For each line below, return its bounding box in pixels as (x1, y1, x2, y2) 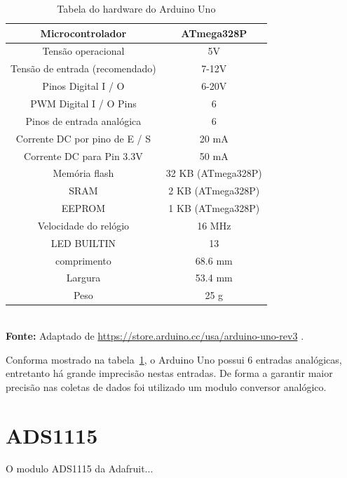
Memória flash (53, 166, 114, 180)
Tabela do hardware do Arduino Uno (57, 1, 216, 15)
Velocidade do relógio (37, 218, 130, 232)
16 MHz (197, 218, 231, 232)
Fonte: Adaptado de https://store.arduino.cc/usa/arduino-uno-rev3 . (6, 328, 304, 343)
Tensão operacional (42, 44, 125, 58)
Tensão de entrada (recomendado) (11, 61, 156, 76)
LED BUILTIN (50, 235, 116, 250)
